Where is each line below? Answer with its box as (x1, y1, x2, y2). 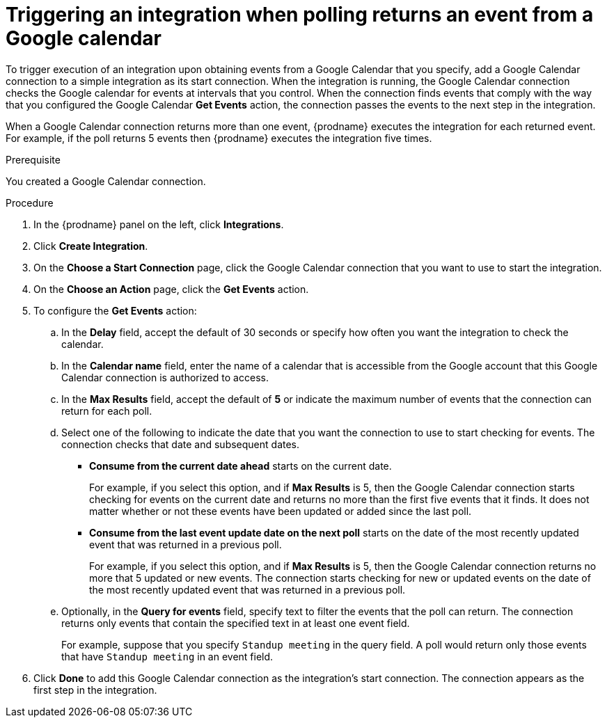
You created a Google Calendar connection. (6, 175, 206, 187)
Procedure (6, 196, 54, 209)
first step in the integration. (33, 683, 157, 696)
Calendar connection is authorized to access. (61, 371, 269, 383)
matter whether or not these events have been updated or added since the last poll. (89, 504, 472, 517)
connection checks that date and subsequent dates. (61, 438, 300, 450)
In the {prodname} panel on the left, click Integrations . (33, 218, 284, 230)
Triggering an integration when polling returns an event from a (6, 3, 594, 26)
